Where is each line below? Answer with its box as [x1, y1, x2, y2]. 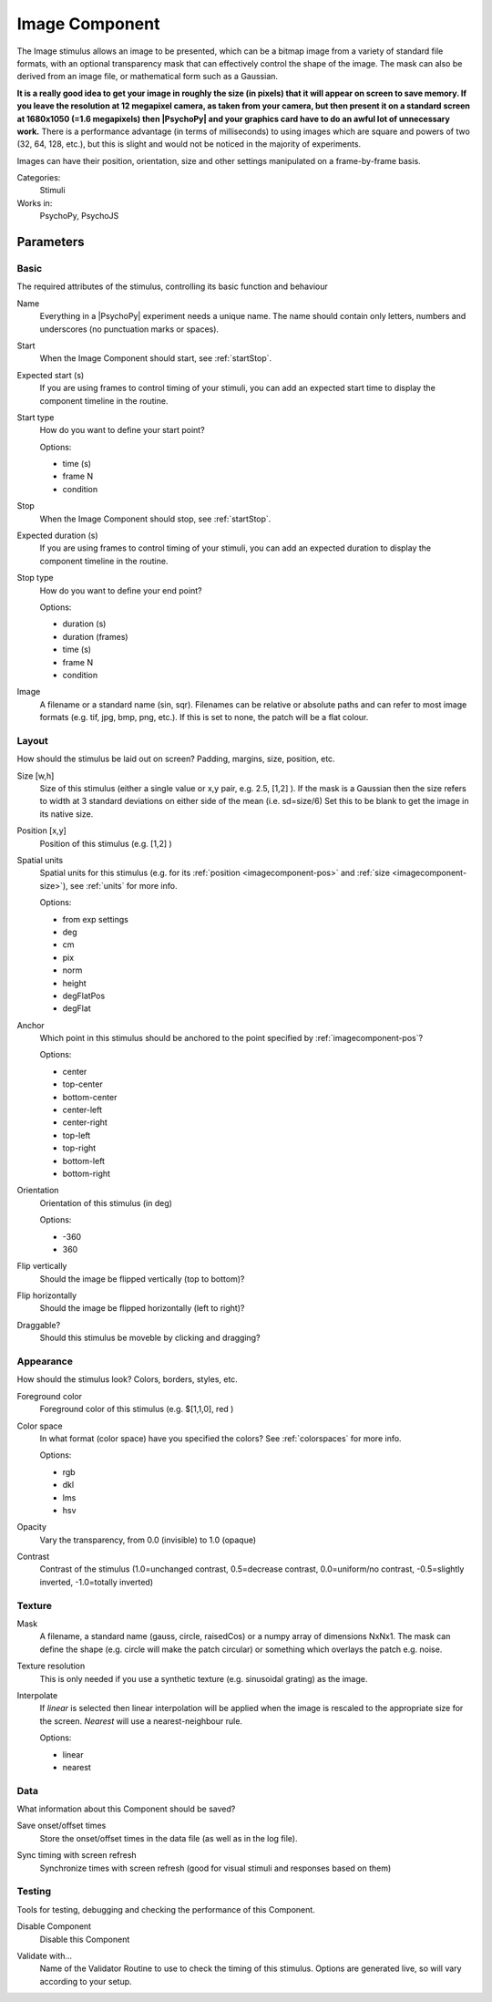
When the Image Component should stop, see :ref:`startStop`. [39, 513, 272, 524]
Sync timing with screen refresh [16, 1850, 137, 1861]
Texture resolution [16, 1660, 86, 1672]
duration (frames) [62, 631, 128, 642]
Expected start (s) [16, 369, 85, 380]
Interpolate [16, 1689, 58, 1700]
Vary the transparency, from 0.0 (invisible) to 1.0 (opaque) [39, 1534, 257, 1545]
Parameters [16, 234, 85, 250]
